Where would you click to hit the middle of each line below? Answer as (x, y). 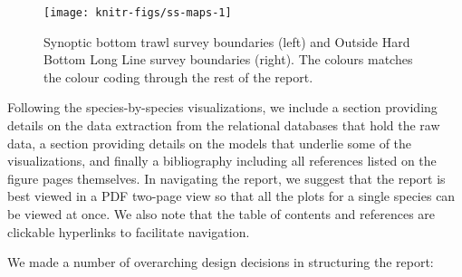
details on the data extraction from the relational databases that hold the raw (224, 125)
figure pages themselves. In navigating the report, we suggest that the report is (226, 178)
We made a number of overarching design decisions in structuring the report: (221, 262)
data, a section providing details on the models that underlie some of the (210, 143)
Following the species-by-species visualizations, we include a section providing (222, 107)
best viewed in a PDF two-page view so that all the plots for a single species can (231, 196)
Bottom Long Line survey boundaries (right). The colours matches (228, 59)
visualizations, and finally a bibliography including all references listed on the (222, 161)
